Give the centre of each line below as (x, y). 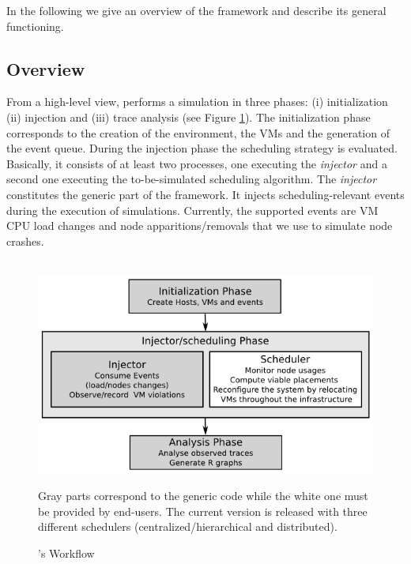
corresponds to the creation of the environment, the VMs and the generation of (198, 132)
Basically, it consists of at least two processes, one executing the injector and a (197, 163)
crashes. (25, 241)
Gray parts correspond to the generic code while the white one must (203, 496)
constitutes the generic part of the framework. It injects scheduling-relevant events (205, 194)
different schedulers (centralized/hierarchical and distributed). (188, 526)
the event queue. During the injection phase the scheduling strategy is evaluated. (202, 148)
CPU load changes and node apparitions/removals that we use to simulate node (200, 226)
